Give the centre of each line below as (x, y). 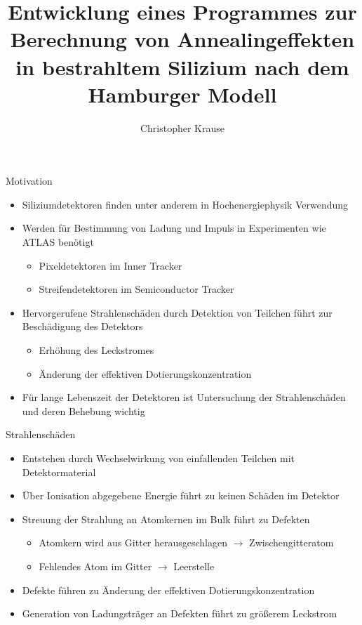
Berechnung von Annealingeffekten (182, 39)
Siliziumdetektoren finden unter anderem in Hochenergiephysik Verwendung (185, 204)
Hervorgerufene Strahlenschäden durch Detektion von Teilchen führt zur (177, 312)
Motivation (29, 181)
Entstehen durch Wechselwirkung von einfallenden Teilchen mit (158, 458)
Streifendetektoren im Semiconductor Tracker (136, 289)
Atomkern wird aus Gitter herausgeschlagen (133, 542)
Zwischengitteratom (291, 542)
